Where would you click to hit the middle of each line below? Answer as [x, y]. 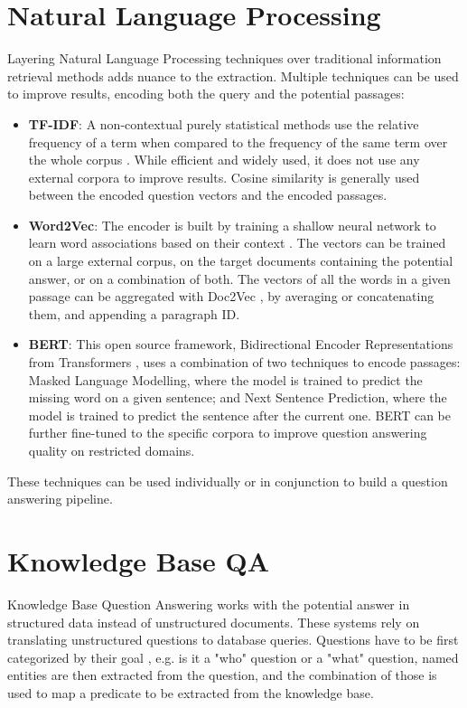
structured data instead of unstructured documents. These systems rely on [214, 622]
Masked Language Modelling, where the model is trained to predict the [225, 379]
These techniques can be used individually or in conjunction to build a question [228, 481]
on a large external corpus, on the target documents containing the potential [241, 261]
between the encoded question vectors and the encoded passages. [208, 195]
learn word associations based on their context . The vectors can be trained [237, 243]
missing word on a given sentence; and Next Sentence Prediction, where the [238, 397]
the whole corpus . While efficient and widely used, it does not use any [224, 160]
